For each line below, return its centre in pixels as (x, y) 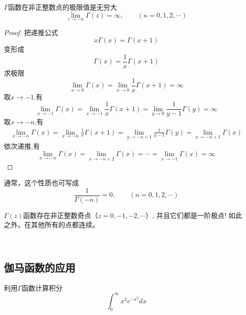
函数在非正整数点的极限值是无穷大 (62, 7)
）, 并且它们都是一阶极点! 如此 (194, 215)
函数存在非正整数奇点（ (61, 215)
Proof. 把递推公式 (31, 32)
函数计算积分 (42, 287)
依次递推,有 (22, 146)
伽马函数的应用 (40, 267)
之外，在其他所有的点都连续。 (52, 225)
